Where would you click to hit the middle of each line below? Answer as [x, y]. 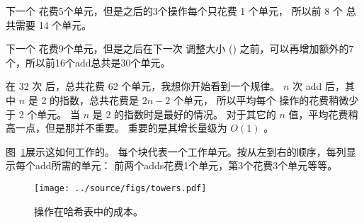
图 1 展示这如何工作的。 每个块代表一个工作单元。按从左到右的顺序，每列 [176, 151]
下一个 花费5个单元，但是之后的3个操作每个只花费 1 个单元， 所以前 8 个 [174, 11]
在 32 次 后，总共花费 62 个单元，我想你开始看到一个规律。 [143, 86]
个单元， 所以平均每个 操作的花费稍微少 [266, 99]
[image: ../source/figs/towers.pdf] [120, 188]
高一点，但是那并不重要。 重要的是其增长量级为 [116, 128]
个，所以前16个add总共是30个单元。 [88, 62]
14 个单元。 [65, 24]
